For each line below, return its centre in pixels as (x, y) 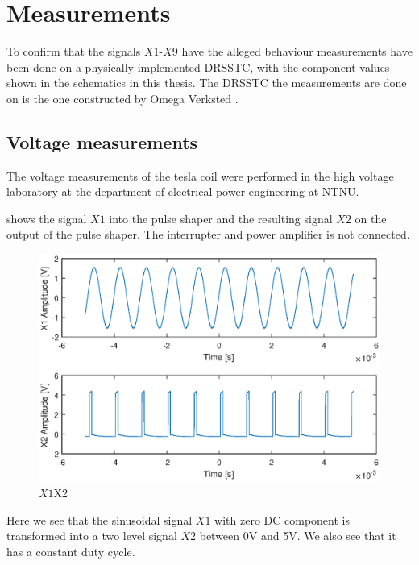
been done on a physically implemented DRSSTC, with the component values (198, 66)
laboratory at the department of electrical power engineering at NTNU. (183, 191)
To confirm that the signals (74, 51)
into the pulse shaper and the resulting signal (221, 218)
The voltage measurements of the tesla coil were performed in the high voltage (200, 175)
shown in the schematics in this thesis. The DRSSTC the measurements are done (207, 83)
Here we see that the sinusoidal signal (100, 519)
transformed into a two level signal (92, 536)
